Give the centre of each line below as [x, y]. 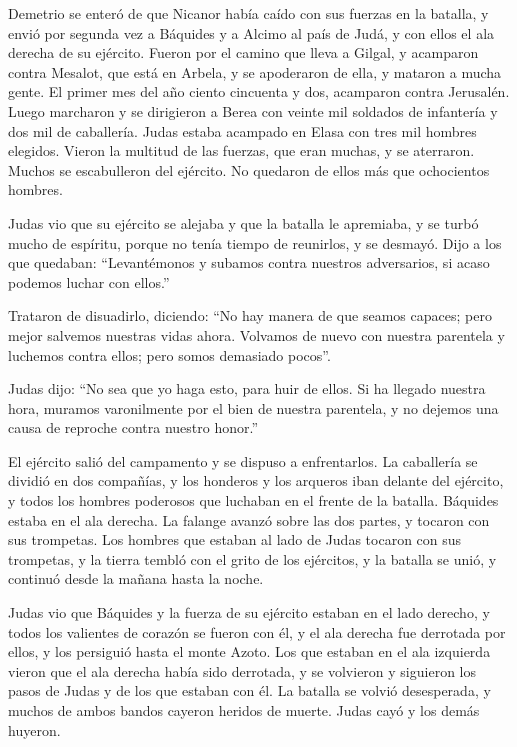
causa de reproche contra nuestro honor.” [133, 427]
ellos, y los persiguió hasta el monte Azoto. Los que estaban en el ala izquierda [249, 651]
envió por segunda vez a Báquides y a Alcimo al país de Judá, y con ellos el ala [251, 32]
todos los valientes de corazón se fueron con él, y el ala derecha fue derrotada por [257, 631]
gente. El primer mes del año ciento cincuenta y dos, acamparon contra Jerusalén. [259, 91]
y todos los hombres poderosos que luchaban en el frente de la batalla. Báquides [253, 500]
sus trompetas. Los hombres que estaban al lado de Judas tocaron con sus [235, 539]
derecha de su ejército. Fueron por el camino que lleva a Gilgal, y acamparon [243, 52]
